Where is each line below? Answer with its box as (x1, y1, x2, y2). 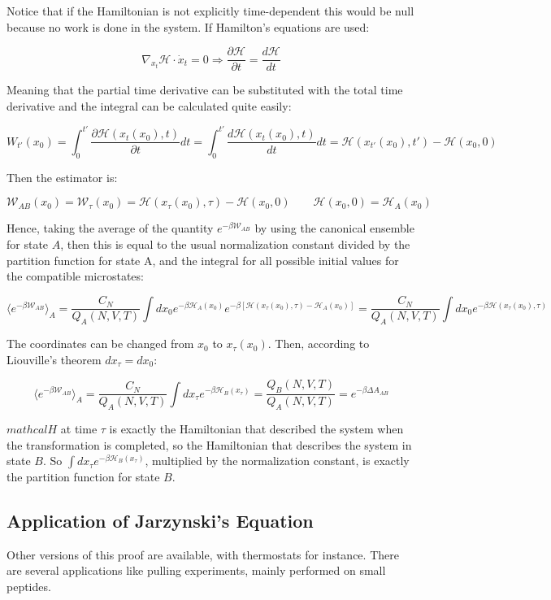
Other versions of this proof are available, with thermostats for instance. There (7, 546, 399, 563)
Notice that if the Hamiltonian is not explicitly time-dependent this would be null (7, 2, 414, 19)
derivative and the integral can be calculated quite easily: (7, 97, 292, 114)
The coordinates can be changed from (7, 335, 194, 352)
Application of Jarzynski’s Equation (7, 508, 314, 533)
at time (60, 420, 98, 437)
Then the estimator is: (7, 168, 118, 185)
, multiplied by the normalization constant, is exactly (145, 452, 410, 469)
